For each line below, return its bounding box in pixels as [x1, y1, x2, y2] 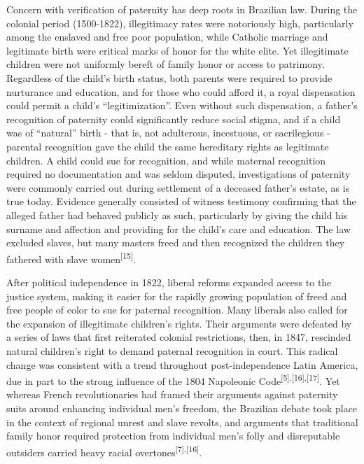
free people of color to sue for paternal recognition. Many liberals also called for [6, 302, 348, 317]
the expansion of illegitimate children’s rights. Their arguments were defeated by [6, 316, 352, 330]
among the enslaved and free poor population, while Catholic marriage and [6, 29, 328, 44]
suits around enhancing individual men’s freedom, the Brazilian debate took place [6, 400, 358, 415]
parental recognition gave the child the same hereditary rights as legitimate [6, 139, 329, 153]
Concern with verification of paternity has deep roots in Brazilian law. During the [6, 2, 358, 16]
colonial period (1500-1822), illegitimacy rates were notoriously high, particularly [6, 15, 353, 30]
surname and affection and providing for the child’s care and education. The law [6, 221, 351, 236]
